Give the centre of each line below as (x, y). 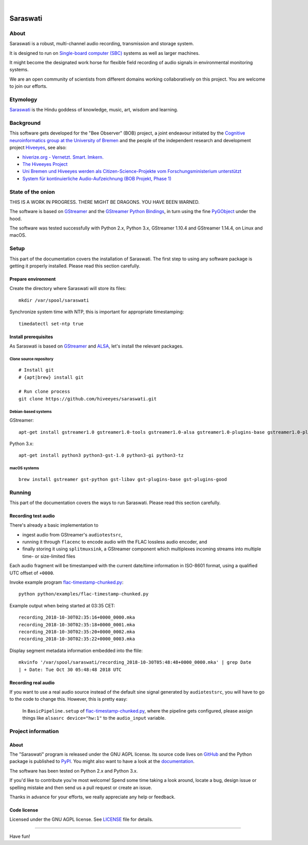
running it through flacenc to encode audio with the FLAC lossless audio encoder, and (115, 542)
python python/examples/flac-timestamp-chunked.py (84, 594)
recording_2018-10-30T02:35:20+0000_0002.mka (77, 632)
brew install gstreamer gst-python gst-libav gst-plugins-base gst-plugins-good (123, 479)
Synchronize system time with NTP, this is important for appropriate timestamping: (97, 312)
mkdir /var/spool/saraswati (54, 300)
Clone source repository (32, 359)
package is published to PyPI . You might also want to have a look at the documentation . (102, 761)
